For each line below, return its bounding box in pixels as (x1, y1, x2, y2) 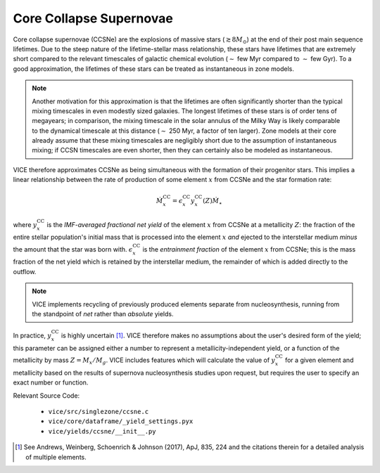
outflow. (13, 267, 37, 276)
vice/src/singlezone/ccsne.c (48, 408, 149, 416)
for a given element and (285, 356, 354, 365)
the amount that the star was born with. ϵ (13, 245, 133, 253)
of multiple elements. (25, 453, 87, 461)
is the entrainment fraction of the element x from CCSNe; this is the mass (142, 245, 356, 253)
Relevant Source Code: (13, 391, 80, 400)
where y (13, 220, 37, 228)
